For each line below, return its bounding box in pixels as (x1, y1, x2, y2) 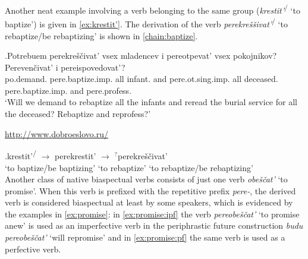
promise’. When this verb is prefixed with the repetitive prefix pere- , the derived (5, 184, 296, 197)
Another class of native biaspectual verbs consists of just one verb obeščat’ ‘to (5, 173, 288, 185)
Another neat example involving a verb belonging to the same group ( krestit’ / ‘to (5, 2, 300, 16)
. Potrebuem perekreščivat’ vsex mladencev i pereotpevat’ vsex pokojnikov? (5, 49, 277, 62)
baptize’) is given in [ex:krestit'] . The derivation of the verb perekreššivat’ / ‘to (5, 16, 288, 30)
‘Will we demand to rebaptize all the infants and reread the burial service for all (5, 96, 297, 108)
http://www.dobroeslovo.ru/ (5, 127, 109, 140)
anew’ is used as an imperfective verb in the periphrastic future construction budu (5, 219, 303, 232)
